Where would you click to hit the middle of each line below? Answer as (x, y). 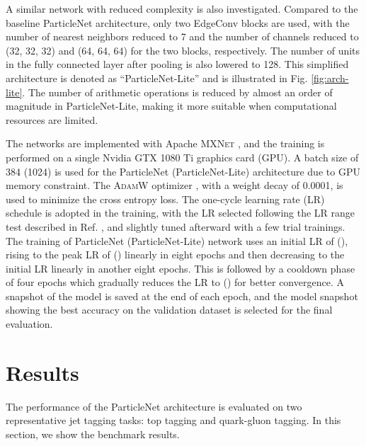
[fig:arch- (330, 78)
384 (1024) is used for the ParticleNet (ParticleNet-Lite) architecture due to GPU (183, 171)
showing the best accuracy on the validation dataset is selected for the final (169, 310)
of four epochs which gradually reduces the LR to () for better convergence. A (175, 282)
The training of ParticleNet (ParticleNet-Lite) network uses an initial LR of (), (177, 240)
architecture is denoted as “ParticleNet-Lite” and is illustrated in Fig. (157, 78)
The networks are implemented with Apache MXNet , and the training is (165, 143)
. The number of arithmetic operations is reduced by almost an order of (177, 92)
